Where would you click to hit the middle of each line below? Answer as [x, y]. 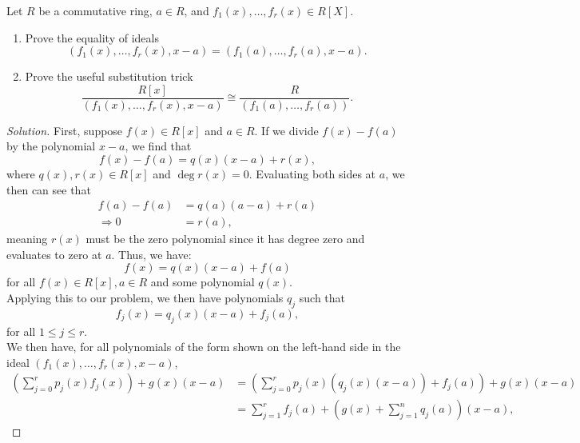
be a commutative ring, [95, 10]
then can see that [49, 189]
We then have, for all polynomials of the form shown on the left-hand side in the [204, 347]
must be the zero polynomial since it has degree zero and [225, 239]
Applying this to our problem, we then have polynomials [145, 298]
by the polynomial [51, 146]
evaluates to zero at [54, 254]
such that [322, 298]
